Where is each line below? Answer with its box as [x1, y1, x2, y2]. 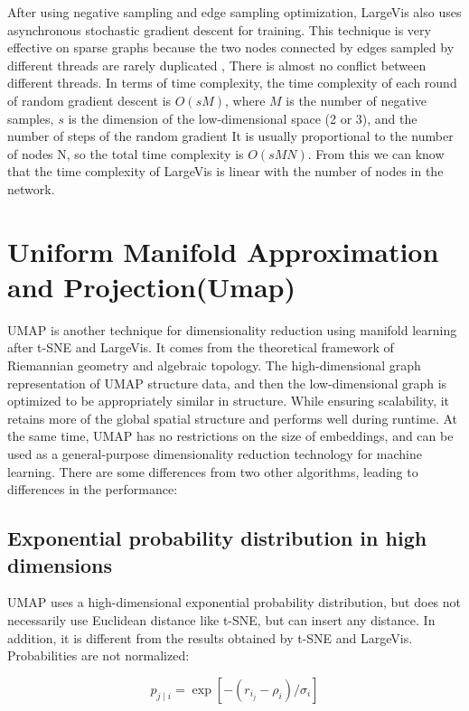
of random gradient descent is [7, 90, 172, 109]
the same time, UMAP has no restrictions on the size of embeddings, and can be [7, 426, 454, 445]
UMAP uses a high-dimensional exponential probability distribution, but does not [7, 593, 462, 612]
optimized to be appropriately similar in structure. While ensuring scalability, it [7, 391, 450, 410]
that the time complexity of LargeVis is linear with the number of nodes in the [7, 162, 444, 181]
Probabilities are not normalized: [7, 646, 190, 665]
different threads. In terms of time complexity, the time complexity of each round [7, 73, 457, 92]
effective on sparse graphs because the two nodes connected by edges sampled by [7, 38, 455, 57]
